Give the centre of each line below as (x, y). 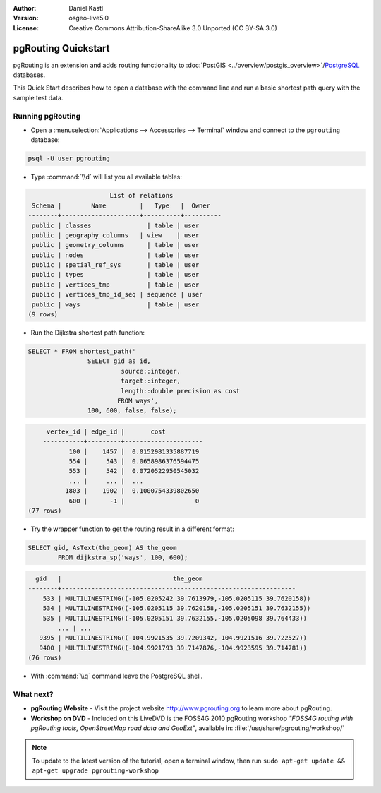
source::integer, (151, 371)
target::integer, (151, 381)
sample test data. (38, 97)
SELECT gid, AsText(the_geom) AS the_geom (102, 548)
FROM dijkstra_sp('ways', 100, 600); (123, 558)
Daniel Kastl (86, 8)
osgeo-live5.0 (89, 18)
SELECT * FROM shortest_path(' (82, 351)
